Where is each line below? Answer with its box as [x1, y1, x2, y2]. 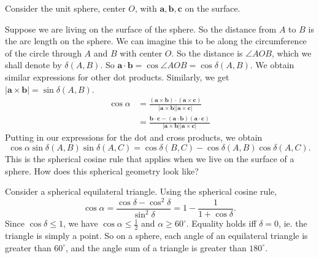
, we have [63, 217, 98, 230]
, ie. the [279, 217, 307, 230]
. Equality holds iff [186, 217, 256, 230]
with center [120, 46, 163, 59]
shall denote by [5, 58, 62, 71]
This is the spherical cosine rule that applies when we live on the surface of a [5, 152, 294, 165]
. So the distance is [171, 46, 243, 59]
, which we [271, 46, 312, 59]
